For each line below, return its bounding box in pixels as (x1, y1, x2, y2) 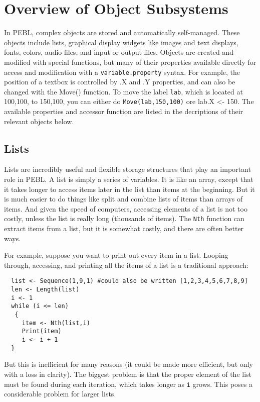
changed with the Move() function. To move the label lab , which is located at (4, 86, 243, 96)
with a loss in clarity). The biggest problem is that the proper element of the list (4, 368, 252, 379)
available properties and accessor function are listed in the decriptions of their (4, 106, 243, 117)
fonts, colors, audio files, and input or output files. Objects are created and (4, 47, 233, 57)
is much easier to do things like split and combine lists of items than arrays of (4, 193, 243, 204)
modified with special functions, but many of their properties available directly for (4, 56, 256, 67)
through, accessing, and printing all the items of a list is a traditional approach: (4, 259, 248, 270)
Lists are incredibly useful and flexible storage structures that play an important (4, 164, 251, 174)
